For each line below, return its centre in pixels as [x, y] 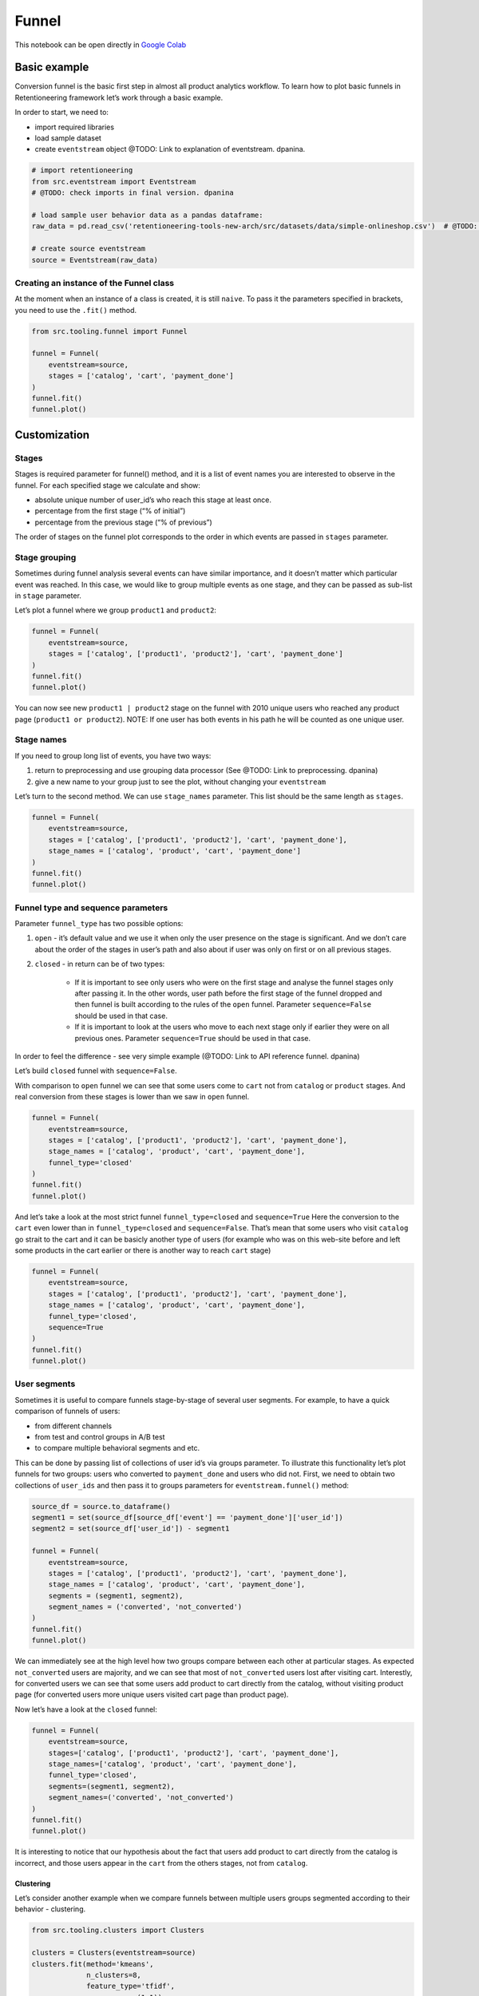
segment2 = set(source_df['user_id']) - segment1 [131, 1529]
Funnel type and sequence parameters [91, 908]
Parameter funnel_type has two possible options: [99, 924]
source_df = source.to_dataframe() [101, 1506]
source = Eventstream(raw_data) [95, 260]
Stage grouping [46, 557]
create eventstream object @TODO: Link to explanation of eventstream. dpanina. [170, 149]
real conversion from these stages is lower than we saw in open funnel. [132, 1097]
